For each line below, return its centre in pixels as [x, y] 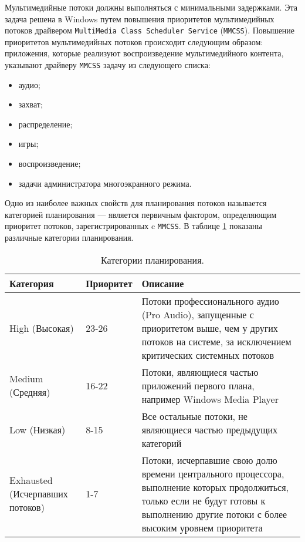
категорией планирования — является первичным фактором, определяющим [141, 214]
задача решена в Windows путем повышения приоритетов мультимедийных [140, 18]
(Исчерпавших [39, 494]
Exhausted [31, 480]
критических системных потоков [208, 355]
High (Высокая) [42, 328]
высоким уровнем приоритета [202, 527]
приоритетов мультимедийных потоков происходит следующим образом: [134, 41]
